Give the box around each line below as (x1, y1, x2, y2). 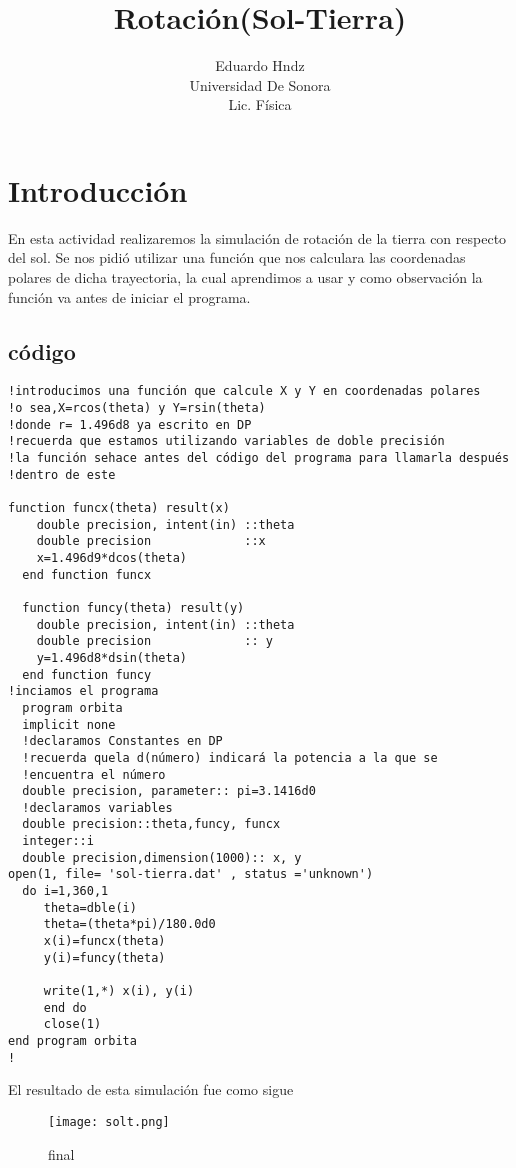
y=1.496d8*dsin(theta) (36, 650, 187, 665)
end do (43, 1000, 87, 1015)
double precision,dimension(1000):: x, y (22, 850, 302, 865)
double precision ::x (36, 534, 266, 549)
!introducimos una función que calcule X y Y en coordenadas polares (8, 384, 481, 399)
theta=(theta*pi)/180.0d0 (43, 917, 216, 932)
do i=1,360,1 (22, 884, 109, 899)
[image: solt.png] (48, 1114, 170, 1129)
